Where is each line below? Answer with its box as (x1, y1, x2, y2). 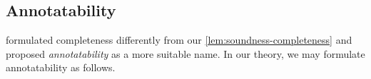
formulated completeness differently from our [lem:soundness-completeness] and (6, 32, 352, 47)
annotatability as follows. (6, 60, 116, 75)
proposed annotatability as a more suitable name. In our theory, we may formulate (6, 46, 365, 61)
